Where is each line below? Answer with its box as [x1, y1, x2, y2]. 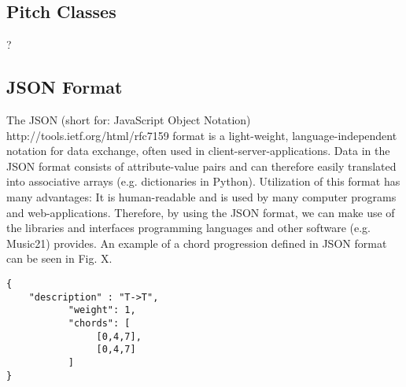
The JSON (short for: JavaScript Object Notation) [6, 112, 251, 127]
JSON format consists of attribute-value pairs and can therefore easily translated [6, 157, 397, 174]
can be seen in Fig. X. [6, 250, 113, 267]
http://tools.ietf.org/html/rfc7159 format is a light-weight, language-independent [6, 127, 397, 143]
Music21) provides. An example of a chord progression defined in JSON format [6, 234, 387, 251]
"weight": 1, [68, 304, 136, 316]
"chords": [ [68, 317, 131, 329]
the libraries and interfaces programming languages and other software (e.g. [6, 219, 371, 236]
